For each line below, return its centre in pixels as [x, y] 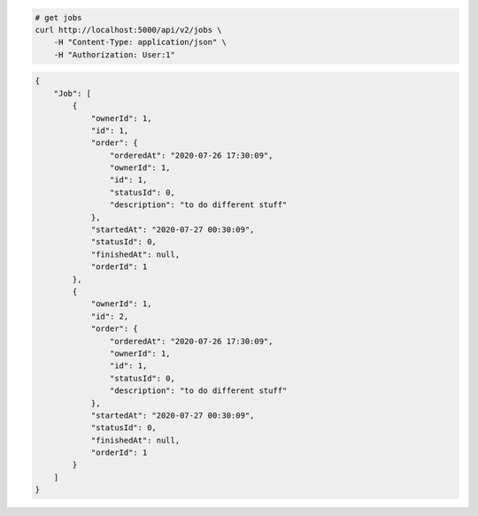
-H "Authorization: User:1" [115, 54]
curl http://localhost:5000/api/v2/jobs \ [128, 30]
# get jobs [58, 17]
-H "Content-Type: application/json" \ [140, 42]
